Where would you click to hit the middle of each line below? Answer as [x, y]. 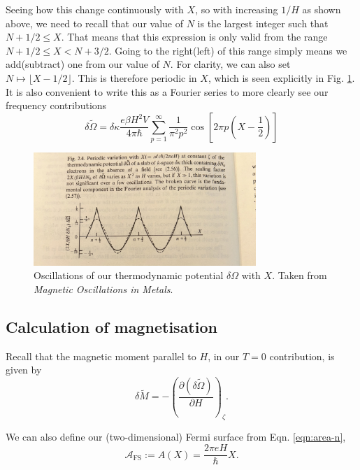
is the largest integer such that [263, 23]
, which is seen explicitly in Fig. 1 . [281, 77]
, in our [224, 356]
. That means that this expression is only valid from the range [194, 37]
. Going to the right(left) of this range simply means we [228, 50]
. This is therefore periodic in [134, 77]
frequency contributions [56, 105]
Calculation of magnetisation [111, 326]
